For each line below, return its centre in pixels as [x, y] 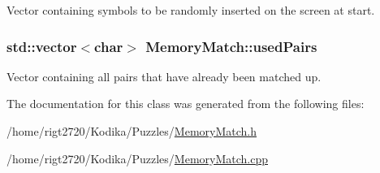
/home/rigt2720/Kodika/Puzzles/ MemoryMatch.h [132, 131]
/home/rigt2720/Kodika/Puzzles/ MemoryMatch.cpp [137, 158]
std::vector [42, 46]
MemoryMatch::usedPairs [231, 46]
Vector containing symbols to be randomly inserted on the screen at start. [191, 10]
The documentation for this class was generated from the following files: [186, 104]
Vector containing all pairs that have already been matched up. [164, 76]
